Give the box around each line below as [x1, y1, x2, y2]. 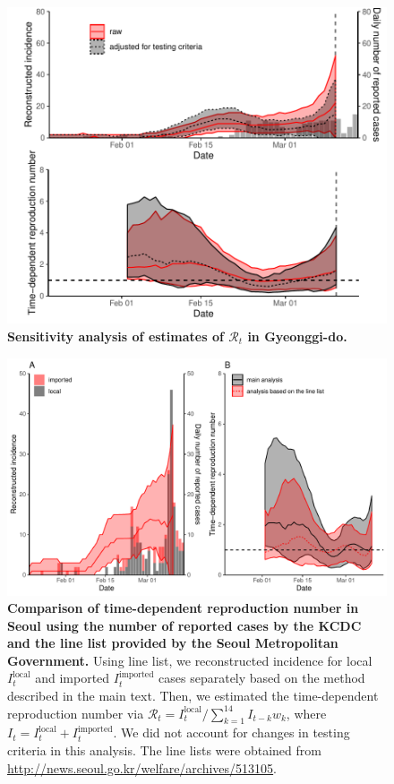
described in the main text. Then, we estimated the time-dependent [7, 686, 379, 705]
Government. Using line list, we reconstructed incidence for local [7, 650, 373, 669]
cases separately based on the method [158, 668, 365, 687]
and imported [35, 668, 110, 687]
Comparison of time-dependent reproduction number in [7, 599, 359, 617]
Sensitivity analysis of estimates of [7, 326, 224, 345]
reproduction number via [7, 703, 144, 722]
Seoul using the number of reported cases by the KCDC [7, 616, 362, 634]
